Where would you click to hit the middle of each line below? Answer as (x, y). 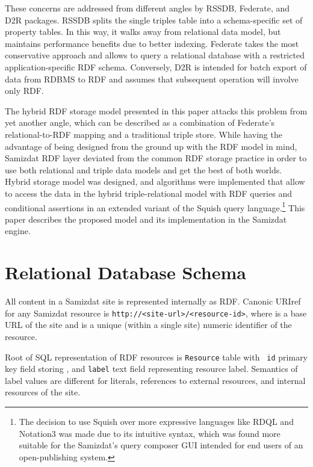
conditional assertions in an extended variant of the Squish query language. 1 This (155, 206)
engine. (18, 231)
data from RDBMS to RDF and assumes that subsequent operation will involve (152, 79)
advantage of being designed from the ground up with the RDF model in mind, (151, 146)
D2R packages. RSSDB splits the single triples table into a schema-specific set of (154, 20)
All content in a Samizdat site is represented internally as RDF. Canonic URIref (153, 301)
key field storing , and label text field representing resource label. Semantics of (151, 369)
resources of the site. (43, 392)
